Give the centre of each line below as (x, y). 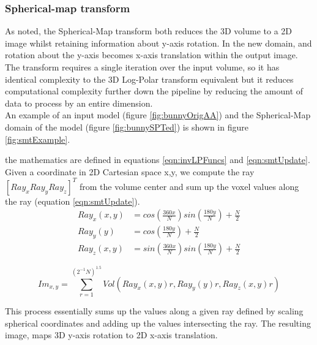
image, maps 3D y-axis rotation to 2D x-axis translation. (111, 335)
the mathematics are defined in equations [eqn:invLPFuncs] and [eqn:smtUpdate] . (158, 160)
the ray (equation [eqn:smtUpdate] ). (73, 201)
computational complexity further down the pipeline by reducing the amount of (154, 91)
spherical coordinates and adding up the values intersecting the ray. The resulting (158, 323)
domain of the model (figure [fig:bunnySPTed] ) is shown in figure (127, 127)
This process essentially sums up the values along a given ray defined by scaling (154, 311)
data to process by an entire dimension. (79, 103)
